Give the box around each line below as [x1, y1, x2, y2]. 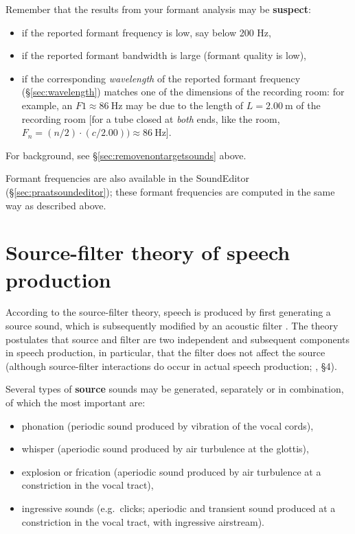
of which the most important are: [5, 395, 146, 409]
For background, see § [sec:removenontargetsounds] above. [5, 148, 247, 162]
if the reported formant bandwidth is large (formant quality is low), [21, 48, 306, 62]
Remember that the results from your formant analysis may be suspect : [5, 2, 311, 16]
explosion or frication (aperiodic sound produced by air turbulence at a [21, 464, 321, 478]
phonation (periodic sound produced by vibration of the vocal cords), [21, 418, 314, 432]
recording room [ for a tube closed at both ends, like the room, [21, 111, 280, 126]
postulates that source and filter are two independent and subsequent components [5, 332, 350, 346]
